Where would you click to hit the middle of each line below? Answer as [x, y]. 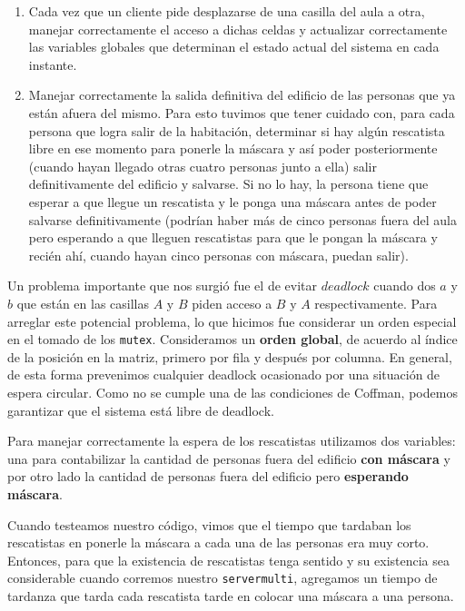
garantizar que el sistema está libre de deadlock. [141, 410]
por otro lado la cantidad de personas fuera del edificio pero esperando [208, 476]
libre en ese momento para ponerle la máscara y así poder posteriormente [233, 148]
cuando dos [405, 286]
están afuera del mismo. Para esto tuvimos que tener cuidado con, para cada [242, 112]
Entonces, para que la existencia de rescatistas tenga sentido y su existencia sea [229, 560]
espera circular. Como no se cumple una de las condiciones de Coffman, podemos [232, 392]
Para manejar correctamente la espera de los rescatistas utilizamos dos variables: [232, 441]
